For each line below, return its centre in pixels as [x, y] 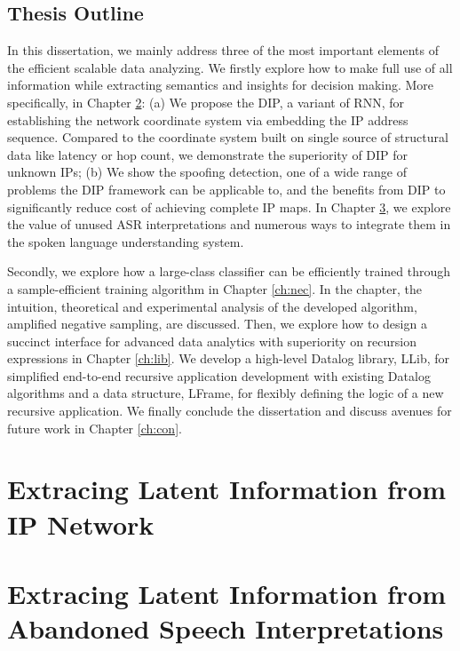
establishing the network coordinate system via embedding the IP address [208, 119]
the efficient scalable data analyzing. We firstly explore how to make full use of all [230, 67]
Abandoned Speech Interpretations [226, 628]
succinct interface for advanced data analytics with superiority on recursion [212, 341]
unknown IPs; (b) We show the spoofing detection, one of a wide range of [207, 172]
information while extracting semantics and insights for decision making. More [221, 85]
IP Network [81, 524]
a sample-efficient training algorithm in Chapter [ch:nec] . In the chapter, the [214, 288]
